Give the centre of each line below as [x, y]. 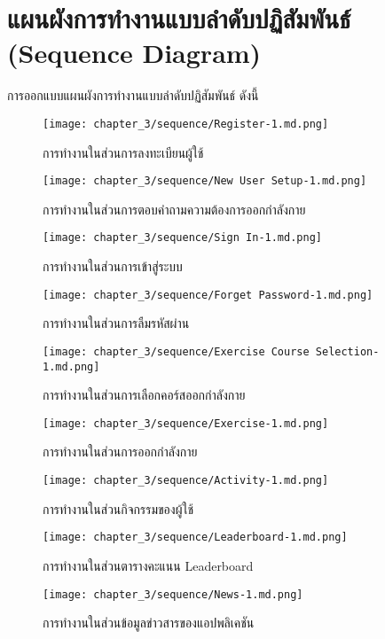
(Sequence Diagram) [134, 53]
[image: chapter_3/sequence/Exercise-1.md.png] [186, 423]
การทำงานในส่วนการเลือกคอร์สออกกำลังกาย [144, 395]
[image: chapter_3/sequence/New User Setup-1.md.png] [205, 181]
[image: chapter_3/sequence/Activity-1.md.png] [186, 481]
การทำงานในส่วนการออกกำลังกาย [120, 452]
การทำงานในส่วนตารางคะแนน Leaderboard [148, 565]
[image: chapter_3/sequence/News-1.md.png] [173, 594]
